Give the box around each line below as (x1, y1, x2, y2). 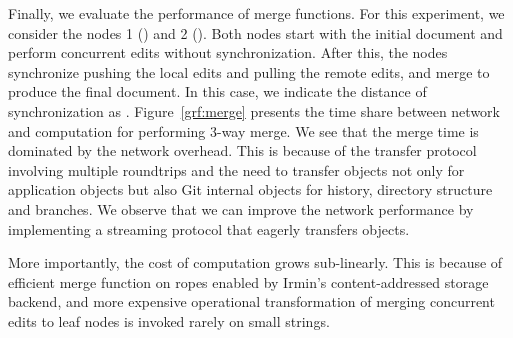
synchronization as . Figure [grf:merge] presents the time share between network (8, 100, 500, 121)
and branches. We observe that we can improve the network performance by (8, 198, 474, 219)
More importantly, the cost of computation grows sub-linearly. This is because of (8, 252, 503, 273)
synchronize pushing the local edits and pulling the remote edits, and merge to (8, 61, 490, 82)
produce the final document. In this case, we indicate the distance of (8, 81, 427, 102)
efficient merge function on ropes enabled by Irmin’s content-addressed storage (8, 271, 489, 292)
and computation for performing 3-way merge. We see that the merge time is (8, 120, 479, 141)
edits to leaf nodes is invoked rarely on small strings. (8, 310, 330, 331)
